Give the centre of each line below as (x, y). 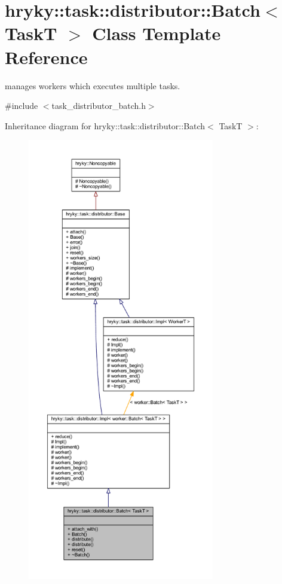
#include (22, 106)
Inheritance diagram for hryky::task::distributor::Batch (105, 125)
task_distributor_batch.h (99, 106)
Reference (46, 57)
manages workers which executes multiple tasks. (93, 85)
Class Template (157, 33)
